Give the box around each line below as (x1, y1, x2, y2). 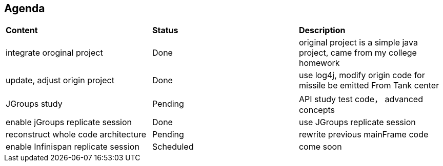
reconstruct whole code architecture (6, 129, 147, 140)
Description (298, 25, 346, 36)
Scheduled (152, 141, 194, 152)
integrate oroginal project (6, 48, 103, 58)
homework (298, 58, 340, 68)
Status (152, 25, 178, 36)
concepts (298, 105, 335, 115)
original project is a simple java (298, 37, 418, 48)
